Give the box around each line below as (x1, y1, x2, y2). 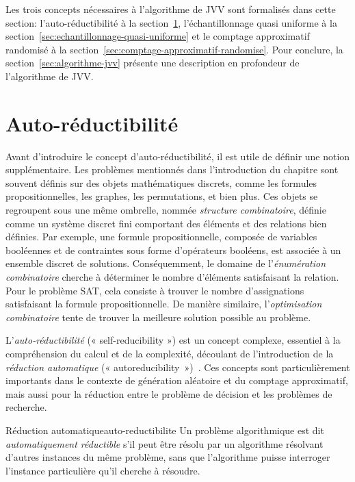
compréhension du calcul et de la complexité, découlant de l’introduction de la (5, 346, 334, 360)
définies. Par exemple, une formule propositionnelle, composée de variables (5, 229, 317, 244)
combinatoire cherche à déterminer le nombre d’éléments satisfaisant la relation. (5, 270, 339, 284)
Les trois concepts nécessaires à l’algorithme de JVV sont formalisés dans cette (5, 2, 336, 16)
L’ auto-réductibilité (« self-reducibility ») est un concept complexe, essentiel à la (5, 333, 341, 347)
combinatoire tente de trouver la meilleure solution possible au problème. (5, 309, 311, 324)
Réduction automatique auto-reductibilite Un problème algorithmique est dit (5, 422, 324, 437)
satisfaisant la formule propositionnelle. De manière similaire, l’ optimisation (5, 296, 322, 311)
